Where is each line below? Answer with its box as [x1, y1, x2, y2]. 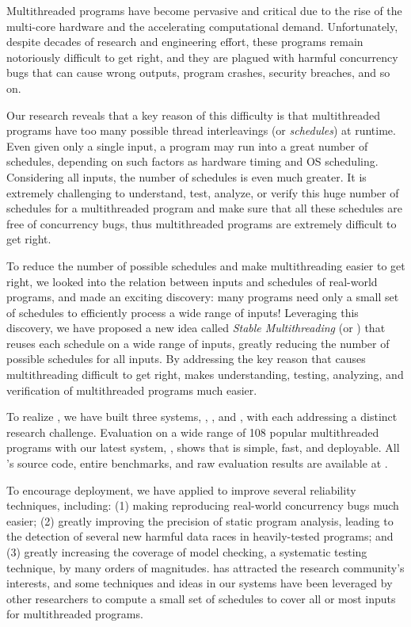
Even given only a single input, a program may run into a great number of [6, 137, 368, 154]
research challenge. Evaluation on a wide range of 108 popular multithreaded [6, 423, 379, 440]
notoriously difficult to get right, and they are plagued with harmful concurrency [6, 48, 398, 65]
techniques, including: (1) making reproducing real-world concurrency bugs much [6, 497, 399, 514]
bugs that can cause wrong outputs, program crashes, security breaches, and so [6, 64, 390, 81]
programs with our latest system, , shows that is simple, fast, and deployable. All [6, 439, 400, 456]
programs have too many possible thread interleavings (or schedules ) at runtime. [6, 122, 396, 139]
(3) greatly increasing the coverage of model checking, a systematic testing [6, 544, 367, 560]
